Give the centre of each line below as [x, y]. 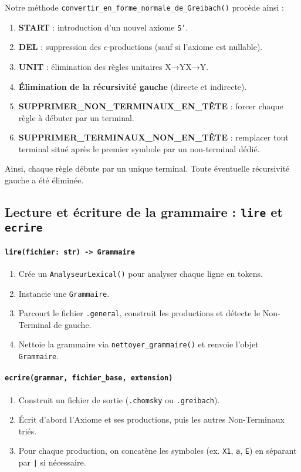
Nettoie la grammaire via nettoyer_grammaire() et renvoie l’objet [138, 344]
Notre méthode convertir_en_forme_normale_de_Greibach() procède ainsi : [144, 7]
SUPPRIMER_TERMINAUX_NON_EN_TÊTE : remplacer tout [153, 137]
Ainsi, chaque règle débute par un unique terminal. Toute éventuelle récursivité [147, 168]
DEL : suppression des [60, 47]
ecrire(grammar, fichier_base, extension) [89, 378]
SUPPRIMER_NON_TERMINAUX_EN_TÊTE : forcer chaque [151, 106]
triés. [28, 431]
